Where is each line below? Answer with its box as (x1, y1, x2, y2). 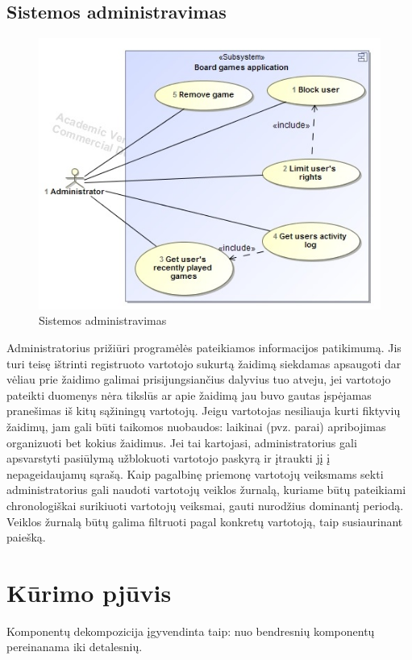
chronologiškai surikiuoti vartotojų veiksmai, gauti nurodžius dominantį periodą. (6, 496, 404, 513)
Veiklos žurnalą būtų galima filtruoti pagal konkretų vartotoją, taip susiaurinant (6, 513, 403, 529)
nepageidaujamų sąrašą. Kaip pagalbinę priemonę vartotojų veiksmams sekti (6, 465, 384, 482)
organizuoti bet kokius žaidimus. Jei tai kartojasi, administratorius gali (6, 434, 357, 450)
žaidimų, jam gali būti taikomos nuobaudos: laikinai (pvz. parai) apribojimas (6, 417, 386, 434)
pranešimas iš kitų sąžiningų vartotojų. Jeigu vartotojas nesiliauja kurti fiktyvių (6, 402, 401, 419)
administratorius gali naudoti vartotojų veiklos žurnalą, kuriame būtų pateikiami (6, 481, 406, 498)
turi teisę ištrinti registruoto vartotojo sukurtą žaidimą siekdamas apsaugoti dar (6, 355, 402, 372)
